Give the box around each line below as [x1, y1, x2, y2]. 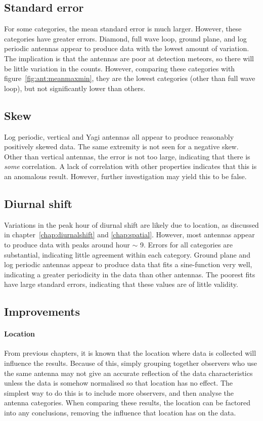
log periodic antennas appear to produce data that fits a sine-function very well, [4, 259, 252, 270]
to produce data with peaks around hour [4, 239, 130, 249]
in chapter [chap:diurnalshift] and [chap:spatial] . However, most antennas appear [4, 229, 255, 240]
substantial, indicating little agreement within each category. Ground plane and [4, 249, 250, 260]
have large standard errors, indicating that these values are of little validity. [4, 279, 238, 289]
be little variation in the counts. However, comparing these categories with [4, 63, 235, 73]
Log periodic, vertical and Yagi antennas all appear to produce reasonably [4, 131, 234, 142]
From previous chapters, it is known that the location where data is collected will [4, 348, 256, 358]
